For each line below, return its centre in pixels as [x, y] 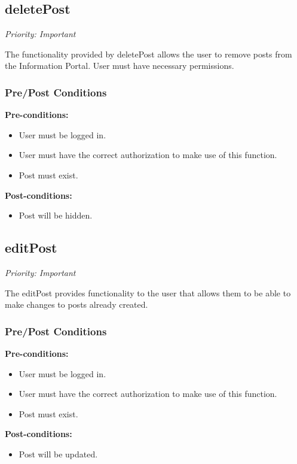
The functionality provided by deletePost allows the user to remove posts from [148, 54]
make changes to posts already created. [76, 304]
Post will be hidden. [56, 215]
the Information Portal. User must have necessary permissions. [120, 66]
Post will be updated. [58, 454]
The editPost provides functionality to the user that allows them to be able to [148, 292]
